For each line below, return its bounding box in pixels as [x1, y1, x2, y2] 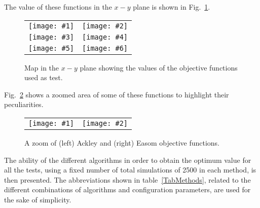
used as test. [24, 72, 63, 83]
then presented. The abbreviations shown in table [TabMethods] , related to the [4, 174, 251, 185]
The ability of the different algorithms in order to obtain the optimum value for [4, 154, 251, 165]
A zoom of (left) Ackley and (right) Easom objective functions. [24, 137, 219, 148]
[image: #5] [28, 44, 75, 52]
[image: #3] [28, 32, 75, 41]
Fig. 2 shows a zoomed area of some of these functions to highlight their [4, 89, 229, 99]
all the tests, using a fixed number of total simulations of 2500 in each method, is [4, 164, 256, 175]
